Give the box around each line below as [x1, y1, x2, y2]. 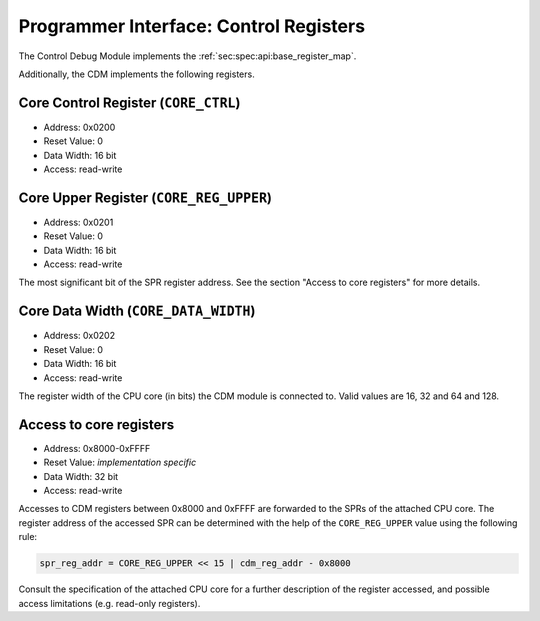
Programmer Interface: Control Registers [18, 15, 365, 37]
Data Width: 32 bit [43, 470, 119, 482]
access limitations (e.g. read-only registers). [18, 597, 201, 609]
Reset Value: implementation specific [43, 456, 197, 469]
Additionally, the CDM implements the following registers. [18, 68, 255, 80]
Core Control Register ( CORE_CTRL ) [18, 94, 241, 111]
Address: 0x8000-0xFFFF [43, 442, 151, 454]
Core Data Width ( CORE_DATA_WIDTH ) [18, 303, 256, 320]
